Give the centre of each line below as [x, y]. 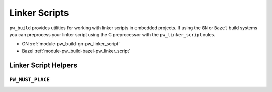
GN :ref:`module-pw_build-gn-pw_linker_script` [71, 44]
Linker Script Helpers [43, 65]
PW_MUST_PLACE [30, 80]
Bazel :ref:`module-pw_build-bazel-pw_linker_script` [76, 51]
